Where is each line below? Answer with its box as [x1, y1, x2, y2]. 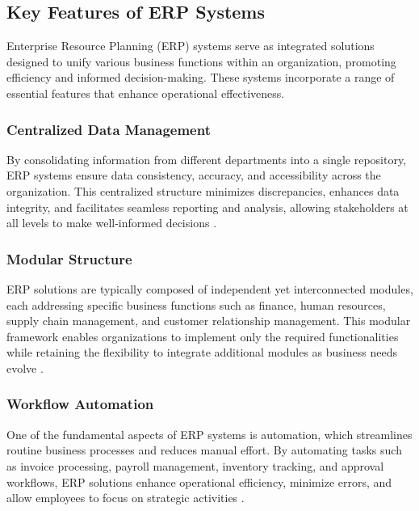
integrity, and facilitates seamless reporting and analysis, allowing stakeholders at [6, 198, 409, 215]
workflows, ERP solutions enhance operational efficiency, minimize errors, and [6, 473, 392, 490]
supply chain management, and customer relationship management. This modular [6, 312, 411, 329]
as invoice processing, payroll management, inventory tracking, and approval [6, 457, 384, 474]
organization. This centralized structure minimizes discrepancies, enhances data [6, 182, 400, 199]
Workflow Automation [6, 394, 154, 414]
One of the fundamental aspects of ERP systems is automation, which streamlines [6, 425, 413, 442]
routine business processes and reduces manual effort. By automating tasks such [6, 441, 402, 458]
